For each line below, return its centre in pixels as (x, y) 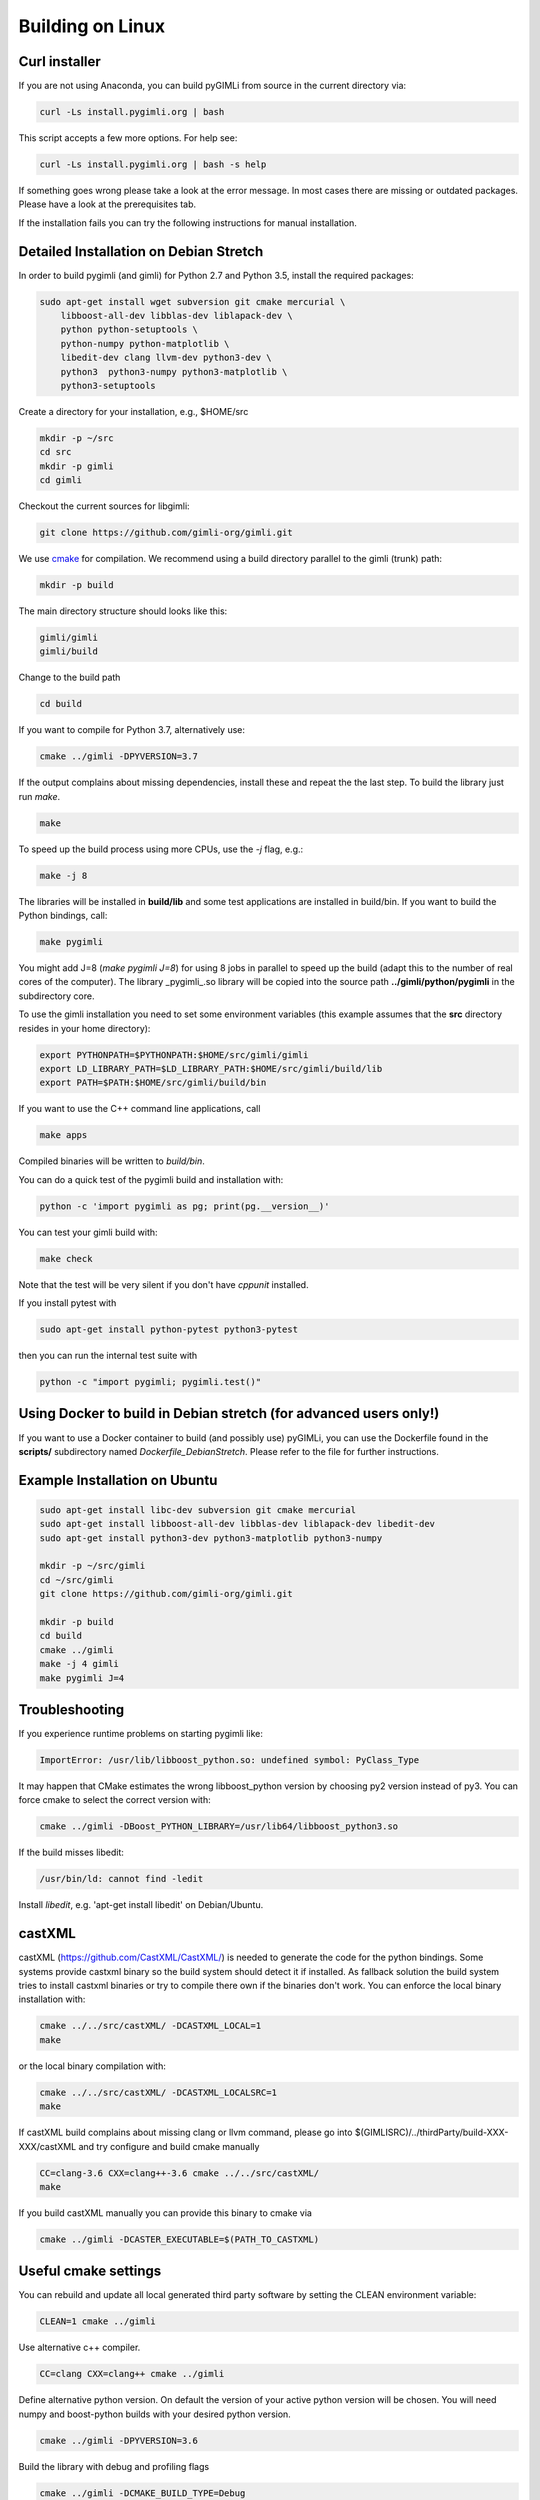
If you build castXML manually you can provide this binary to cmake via (165, 2212)
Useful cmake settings (90, 2271)
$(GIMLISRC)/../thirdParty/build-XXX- (431, 2132)
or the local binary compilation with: (92, 2066)
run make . (39, 796)
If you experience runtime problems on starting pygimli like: (141, 1734)
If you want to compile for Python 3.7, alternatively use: (131, 730)
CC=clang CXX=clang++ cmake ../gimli (132, 2374)
